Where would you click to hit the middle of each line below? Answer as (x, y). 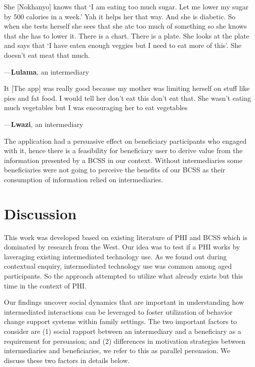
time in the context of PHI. (45, 285)
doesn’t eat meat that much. (47, 55)
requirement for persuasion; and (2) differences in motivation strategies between (125, 341)
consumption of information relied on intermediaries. (84, 179)
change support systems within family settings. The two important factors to (121, 321)
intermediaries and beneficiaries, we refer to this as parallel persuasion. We (117, 350)
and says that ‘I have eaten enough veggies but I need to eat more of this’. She (123, 45)
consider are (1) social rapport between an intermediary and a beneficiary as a (123, 331)
